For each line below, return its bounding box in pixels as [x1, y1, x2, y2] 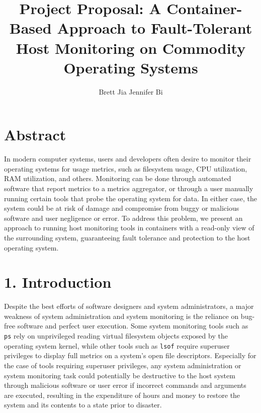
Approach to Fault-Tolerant [57, 18, 252, 38]
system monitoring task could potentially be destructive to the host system [4, 370, 235, 380]
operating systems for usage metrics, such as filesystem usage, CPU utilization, [4, 163, 247, 174]
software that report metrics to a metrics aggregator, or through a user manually [4, 183, 253, 193]
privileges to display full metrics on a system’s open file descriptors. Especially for [4, 350, 256, 361]
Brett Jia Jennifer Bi [99, 86, 163, 97]
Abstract [4, 124, 66, 145]
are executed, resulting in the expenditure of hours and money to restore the [4, 389, 240, 400]
